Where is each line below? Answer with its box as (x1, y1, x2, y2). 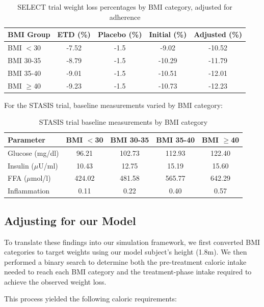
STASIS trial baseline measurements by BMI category (39, 117, 208, 127)
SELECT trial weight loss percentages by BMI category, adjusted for (17, 2, 232, 12)
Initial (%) (149, 29, 187, 40)
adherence (109, 11, 141, 22)
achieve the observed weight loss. (4, 276, 107, 287)
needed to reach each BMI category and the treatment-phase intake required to (4, 266, 252, 277)
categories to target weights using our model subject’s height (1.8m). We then (4, 246, 247, 257)
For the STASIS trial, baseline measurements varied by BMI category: (4, 99, 223, 110)
